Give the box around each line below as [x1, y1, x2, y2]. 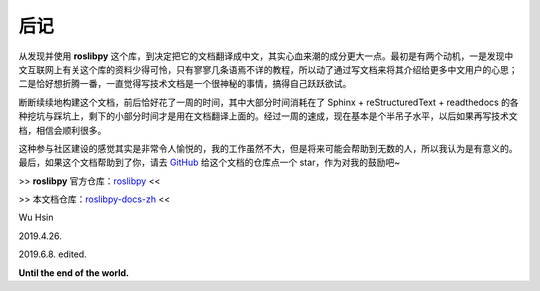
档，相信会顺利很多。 [18, 124, 107, 136]
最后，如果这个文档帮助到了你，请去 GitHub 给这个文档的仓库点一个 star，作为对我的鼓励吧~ [18, 156, 400, 169]
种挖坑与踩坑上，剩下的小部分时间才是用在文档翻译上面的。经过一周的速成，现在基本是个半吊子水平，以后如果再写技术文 [18, 110, 518, 122]
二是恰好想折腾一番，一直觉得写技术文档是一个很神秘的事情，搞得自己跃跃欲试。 [18, 78, 352, 90]
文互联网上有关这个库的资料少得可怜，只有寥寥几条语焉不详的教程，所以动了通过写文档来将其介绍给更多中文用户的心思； [18, 63, 518, 75]
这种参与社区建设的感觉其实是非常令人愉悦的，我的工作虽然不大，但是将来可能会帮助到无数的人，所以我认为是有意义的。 [18, 142, 518, 154]
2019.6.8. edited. [18, 248, 87, 260]
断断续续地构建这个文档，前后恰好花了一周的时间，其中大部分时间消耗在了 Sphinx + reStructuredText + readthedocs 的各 [18, 96, 519, 108]
